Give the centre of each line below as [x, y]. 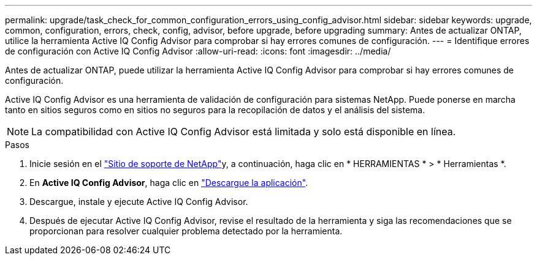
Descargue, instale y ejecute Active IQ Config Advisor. [139, 202]
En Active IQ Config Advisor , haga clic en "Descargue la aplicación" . [169, 183]
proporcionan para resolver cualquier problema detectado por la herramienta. [186, 231]
